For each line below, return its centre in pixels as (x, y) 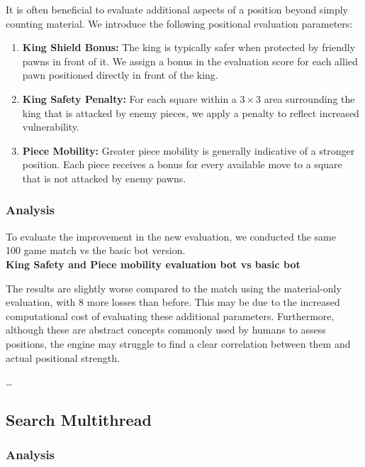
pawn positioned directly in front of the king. (120, 75)
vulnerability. (51, 127)
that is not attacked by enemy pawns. (104, 178)
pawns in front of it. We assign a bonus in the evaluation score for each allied (190, 61)
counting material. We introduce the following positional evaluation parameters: (179, 23)
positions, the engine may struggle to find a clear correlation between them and (178, 343)
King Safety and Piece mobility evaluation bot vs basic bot (153, 264)
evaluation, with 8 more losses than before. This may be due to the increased (173, 302)
